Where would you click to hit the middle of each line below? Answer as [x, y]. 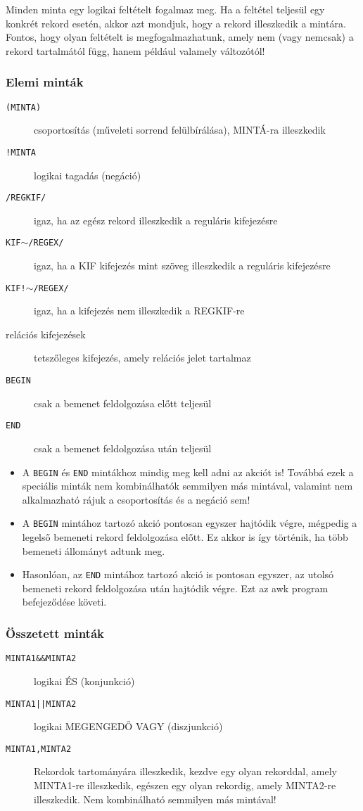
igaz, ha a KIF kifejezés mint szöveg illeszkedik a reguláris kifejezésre [182, 265]
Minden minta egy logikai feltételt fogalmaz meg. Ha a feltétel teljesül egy [165, 9]
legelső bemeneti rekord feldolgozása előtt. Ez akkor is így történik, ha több [185, 537]
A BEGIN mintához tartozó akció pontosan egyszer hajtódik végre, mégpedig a [190, 523]
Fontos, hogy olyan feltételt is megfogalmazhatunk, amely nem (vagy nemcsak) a [180, 37]
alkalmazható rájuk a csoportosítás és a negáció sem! [136, 499]
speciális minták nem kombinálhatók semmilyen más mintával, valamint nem [187, 486]
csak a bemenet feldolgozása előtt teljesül [123, 403]
